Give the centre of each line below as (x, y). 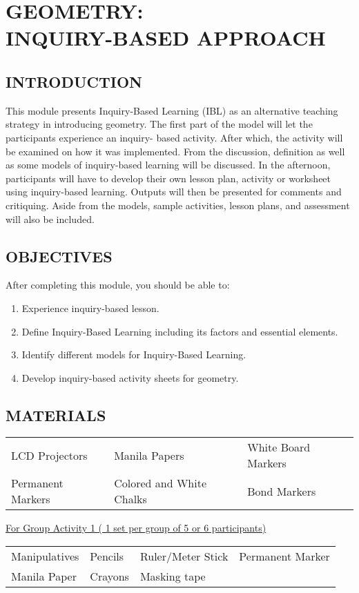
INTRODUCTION (74, 81)
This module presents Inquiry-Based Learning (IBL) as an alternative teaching (172, 110)
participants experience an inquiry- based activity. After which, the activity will (174, 137)
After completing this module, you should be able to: (118, 285)
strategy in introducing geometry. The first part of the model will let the (159, 124)
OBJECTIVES (59, 256)
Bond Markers (282, 491)
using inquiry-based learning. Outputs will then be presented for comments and (174, 192)
